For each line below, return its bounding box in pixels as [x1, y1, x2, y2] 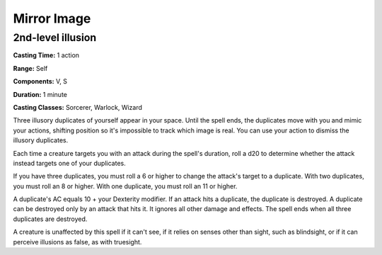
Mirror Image [13, 11, 91, 26]
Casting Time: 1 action [13, 51, 80, 59]
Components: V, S [13, 77, 67, 86]
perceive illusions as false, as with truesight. [13, 237, 142, 246]
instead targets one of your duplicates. [13, 159, 127, 167]
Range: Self [13, 64, 48, 72]
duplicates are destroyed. [13, 215, 88, 223]
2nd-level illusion [13, 31, 97, 44]
